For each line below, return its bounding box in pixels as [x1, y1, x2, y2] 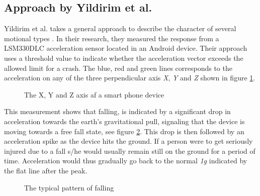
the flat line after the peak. [4, 165, 88, 175]
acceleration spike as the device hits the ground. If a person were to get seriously [4, 136, 253, 146]
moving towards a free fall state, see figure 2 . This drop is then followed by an [4, 126, 244, 136]
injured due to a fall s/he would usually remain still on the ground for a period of [4, 145, 255, 156]
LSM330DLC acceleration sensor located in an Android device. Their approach [4, 43, 247, 53]
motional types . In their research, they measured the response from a [4, 33, 219, 43]
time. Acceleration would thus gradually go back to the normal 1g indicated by [4, 155, 247, 166]
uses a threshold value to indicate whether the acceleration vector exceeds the [4, 52, 243, 63]
